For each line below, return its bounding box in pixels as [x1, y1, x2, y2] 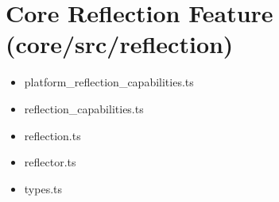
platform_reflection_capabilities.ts [24, 74, 194, 90]
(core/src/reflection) [6, 28, 234, 60]
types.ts [24, 180, 63, 196]
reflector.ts [24, 154, 76, 170]
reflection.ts [24, 127, 81, 143]
